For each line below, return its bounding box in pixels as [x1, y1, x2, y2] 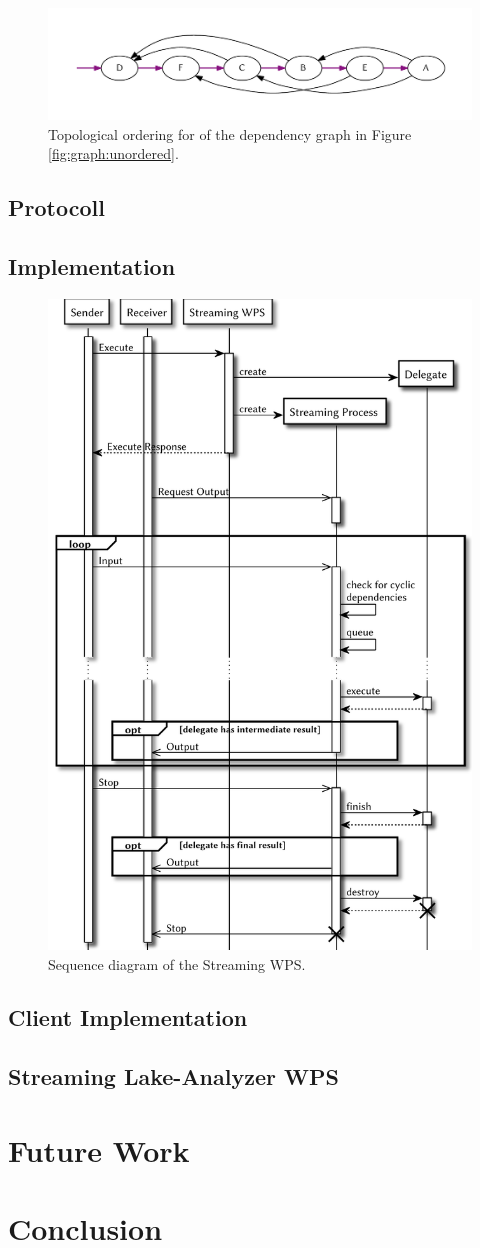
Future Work [8, 1129, 190, 1170]
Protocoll [8, 192, 105, 223]
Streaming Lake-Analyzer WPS [8, 1061, 339, 1092]
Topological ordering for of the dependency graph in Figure [48, 123, 412, 144]
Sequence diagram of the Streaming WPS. [48, 953, 306, 974]
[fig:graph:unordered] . [48, 143, 179, 164]
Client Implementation [8, 1002, 248, 1033]
